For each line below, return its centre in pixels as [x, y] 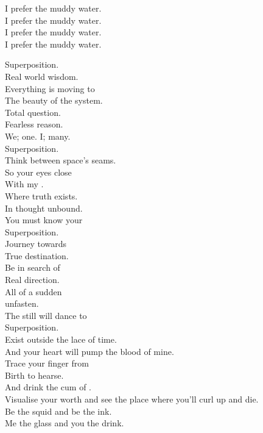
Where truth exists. [41, 195]
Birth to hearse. [34, 375]
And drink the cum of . [48, 387]
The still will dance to [46, 315]
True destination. [37, 255]
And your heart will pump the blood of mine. [89, 351]
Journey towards [36, 244]
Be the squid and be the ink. [58, 411]
